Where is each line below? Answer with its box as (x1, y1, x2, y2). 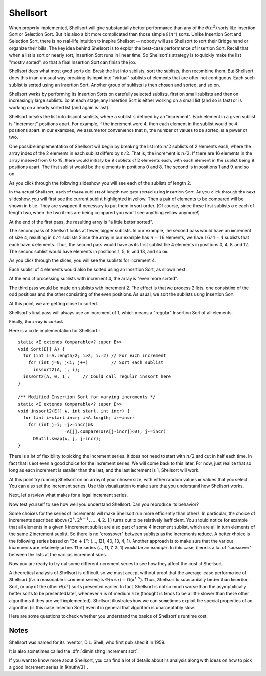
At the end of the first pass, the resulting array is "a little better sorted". (9, 219, 154, 225)
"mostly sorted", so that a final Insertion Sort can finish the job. (9, 59, 137, 65)
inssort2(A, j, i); (33, 367, 81, 372)
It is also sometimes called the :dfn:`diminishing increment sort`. (9, 648, 139, 654)
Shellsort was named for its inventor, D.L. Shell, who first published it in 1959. (9, 639, 166, 645)
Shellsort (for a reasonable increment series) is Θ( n (9, 577, 114, 582)
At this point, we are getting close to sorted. (9, 300, 98, 306)
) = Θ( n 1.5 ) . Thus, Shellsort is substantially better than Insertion (119, 576, 249, 582)
